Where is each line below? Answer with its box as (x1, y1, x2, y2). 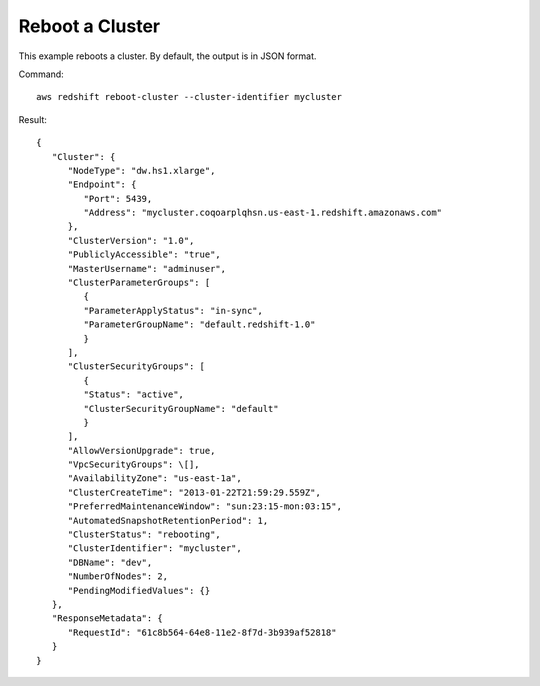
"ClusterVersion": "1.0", (67, 235, 195, 246)
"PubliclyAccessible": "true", (67, 249, 222, 260)
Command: (18, 68, 64, 80)
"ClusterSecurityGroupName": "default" (83, 403, 279, 414)
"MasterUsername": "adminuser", (67, 263, 227, 274)
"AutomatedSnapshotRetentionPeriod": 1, (67, 515, 269, 526)
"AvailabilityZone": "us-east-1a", (67, 473, 242, 484)
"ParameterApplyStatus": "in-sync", (83, 305, 264, 316)
